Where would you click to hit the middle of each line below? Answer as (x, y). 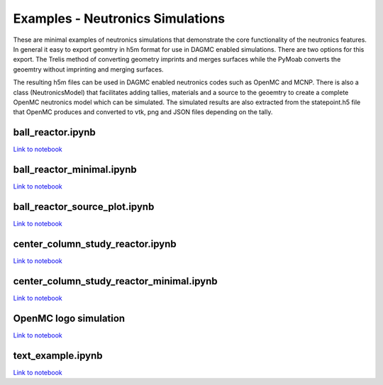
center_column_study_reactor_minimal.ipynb (115, 281)
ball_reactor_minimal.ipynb (75, 169)
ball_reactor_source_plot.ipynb (84, 207)
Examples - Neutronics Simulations (119, 18)
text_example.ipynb (58, 356)
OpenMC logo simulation (69, 318)
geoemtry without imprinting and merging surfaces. (88, 69)
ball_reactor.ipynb (54, 132)
